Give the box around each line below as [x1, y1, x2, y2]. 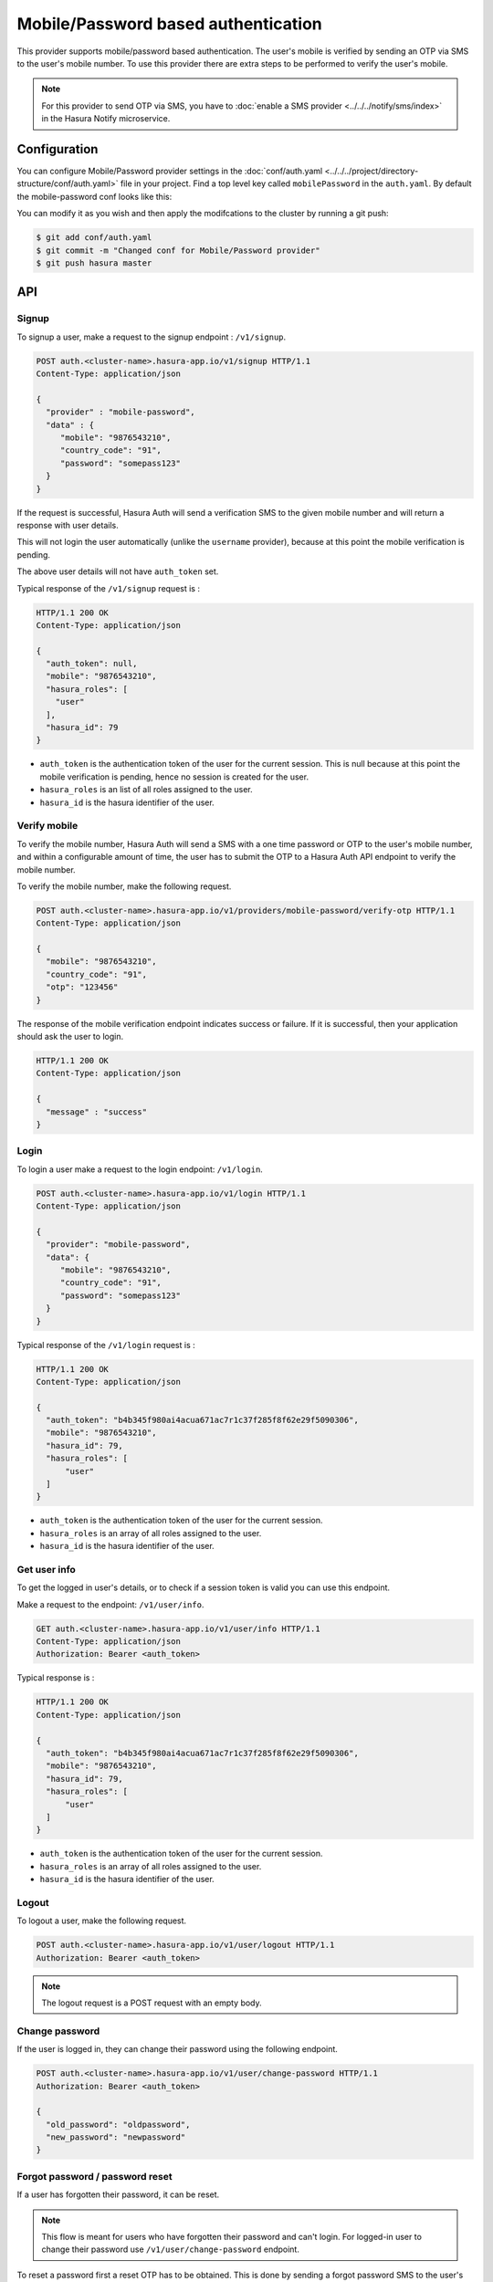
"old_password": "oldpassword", [46, 2119, 191, 2130]
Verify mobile [16, 820, 79, 832]
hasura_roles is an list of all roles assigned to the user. [39, 784, 253, 795]
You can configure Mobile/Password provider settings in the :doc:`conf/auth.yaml [16, 165, 323, 177]
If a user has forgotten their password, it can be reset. [16, 2189, 220, 2200]
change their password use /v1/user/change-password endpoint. [41, 2244, 300, 2255]
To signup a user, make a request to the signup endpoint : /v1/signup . [16, 331, 287, 342]
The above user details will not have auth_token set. [16, 566, 219, 577]
